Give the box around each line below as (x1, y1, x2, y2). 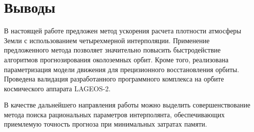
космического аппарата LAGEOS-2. (4, 83, 111, 93)
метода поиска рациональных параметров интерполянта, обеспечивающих (4, 109, 225, 119)
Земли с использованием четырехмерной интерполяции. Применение (4, 35, 210, 45)
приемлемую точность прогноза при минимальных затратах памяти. (4, 119, 207, 129)
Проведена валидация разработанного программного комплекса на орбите (4, 74, 224, 84)
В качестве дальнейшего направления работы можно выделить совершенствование (4, 100, 251, 110)
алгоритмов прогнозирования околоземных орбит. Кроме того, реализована (4, 54, 228, 64)
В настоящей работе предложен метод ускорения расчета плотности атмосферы (4, 26, 242, 36)
